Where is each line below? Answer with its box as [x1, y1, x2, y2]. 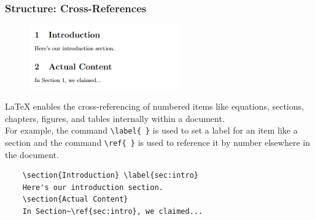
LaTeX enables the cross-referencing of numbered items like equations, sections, [5, 100, 304, 113]
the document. [5, 148, 59, 161]
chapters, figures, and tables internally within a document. [5, 112, 225, 124]
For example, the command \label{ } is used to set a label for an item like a [5, 124, 298, 137]
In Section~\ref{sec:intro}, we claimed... [22, 207, 203, 216]
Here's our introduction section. [22, 183, 163, 192]
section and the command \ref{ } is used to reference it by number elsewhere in [5, 135, 310, 148]
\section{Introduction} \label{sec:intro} [22, 171, 198, 180]
